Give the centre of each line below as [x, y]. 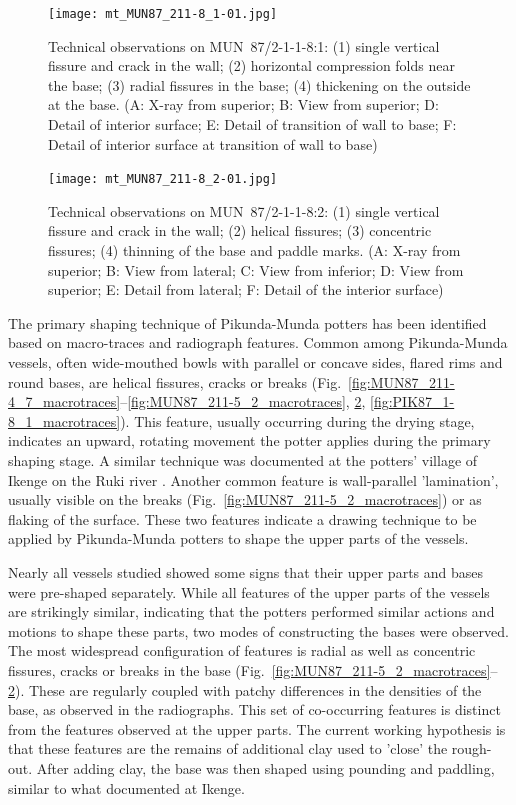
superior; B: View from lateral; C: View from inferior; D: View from [256, 269]
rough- [471, 748]
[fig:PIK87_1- [412, 401]
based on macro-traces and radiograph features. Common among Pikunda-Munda [258, 342]
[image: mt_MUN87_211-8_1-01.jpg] [163, 14]
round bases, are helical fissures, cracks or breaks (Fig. [175, 381]
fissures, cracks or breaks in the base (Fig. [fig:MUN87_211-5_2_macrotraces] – [253, 669]
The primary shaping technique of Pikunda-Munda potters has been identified [247, 322]
